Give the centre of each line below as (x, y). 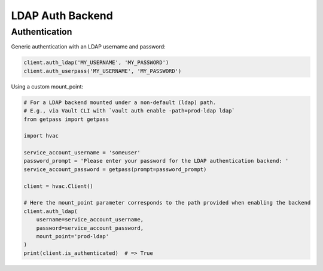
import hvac (41, 136)
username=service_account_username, (90, 220)
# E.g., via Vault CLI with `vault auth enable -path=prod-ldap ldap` (129, 111)
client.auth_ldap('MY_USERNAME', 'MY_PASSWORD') (96, 63)
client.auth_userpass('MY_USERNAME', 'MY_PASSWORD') (103, 71)
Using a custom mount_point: (47, 86)
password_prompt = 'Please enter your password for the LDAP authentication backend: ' (156, 161)
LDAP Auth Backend (62, 16)
